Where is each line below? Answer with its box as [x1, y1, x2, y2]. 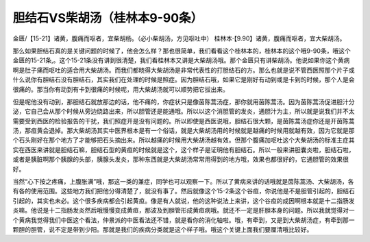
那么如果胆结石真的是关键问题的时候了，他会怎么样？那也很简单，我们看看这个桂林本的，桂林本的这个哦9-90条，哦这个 [12, 47, 351, 55]
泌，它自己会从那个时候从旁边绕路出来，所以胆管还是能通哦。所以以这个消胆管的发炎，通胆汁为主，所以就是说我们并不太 [12, 107, 355, 116]
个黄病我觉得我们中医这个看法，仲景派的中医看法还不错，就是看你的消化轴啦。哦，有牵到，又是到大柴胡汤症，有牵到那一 [12, 216, 355, 224]
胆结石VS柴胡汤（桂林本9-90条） [12, 10, 203, 25]
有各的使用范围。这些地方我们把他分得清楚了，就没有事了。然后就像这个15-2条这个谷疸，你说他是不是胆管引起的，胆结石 [12, 187, 356, 195]
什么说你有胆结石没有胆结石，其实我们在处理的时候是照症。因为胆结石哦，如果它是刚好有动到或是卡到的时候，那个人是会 [12, 75, 355, 84]
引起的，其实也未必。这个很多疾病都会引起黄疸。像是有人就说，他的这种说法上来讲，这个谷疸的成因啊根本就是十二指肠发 [12, 196, 355, 205]
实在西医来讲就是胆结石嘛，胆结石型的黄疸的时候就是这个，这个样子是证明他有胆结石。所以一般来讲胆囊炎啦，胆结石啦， [12, 145, 355, 154]
